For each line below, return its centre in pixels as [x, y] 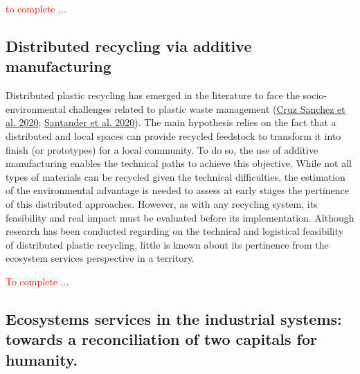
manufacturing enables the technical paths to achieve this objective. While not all [179, 163]
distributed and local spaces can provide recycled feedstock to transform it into [173, 135]
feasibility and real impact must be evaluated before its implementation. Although [180, 217]
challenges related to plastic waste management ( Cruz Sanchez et [207, 108]
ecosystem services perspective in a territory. [100, 258]
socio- [315, 95]
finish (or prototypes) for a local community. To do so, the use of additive [162, 149]
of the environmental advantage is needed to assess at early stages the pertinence [178, 190]
